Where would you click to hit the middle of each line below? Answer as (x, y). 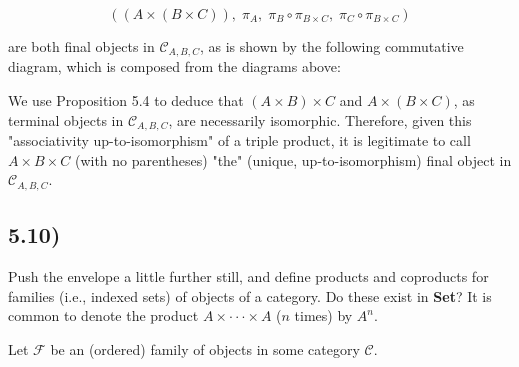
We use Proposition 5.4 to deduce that (126, 100)
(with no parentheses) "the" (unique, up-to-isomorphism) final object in (293, 159)
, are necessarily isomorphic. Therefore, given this (320, 119)
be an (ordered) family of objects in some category (205, 348)
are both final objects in (81, 46)
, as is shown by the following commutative (331, 46)
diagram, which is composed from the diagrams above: (174, 66)
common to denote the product (103, 315)
